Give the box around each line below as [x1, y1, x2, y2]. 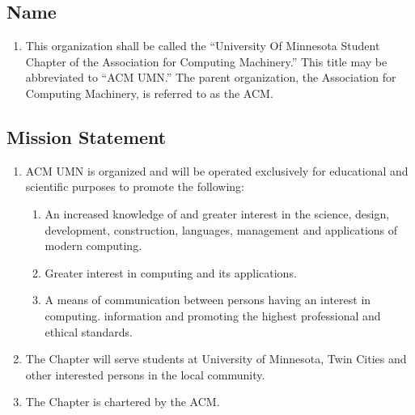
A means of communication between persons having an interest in [44, 291, 371, 308]
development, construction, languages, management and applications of [44, 221, 398, 238]
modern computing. [44, 237, 142, 254]
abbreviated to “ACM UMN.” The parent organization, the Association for [25, 69, 396, 86]
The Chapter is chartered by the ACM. [25, 393, 220, 410]
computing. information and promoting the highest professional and [44, 307, 381, 324]
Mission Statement [6, 124, 167, 149]
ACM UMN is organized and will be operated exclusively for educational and [25, 162, 409, 179]
